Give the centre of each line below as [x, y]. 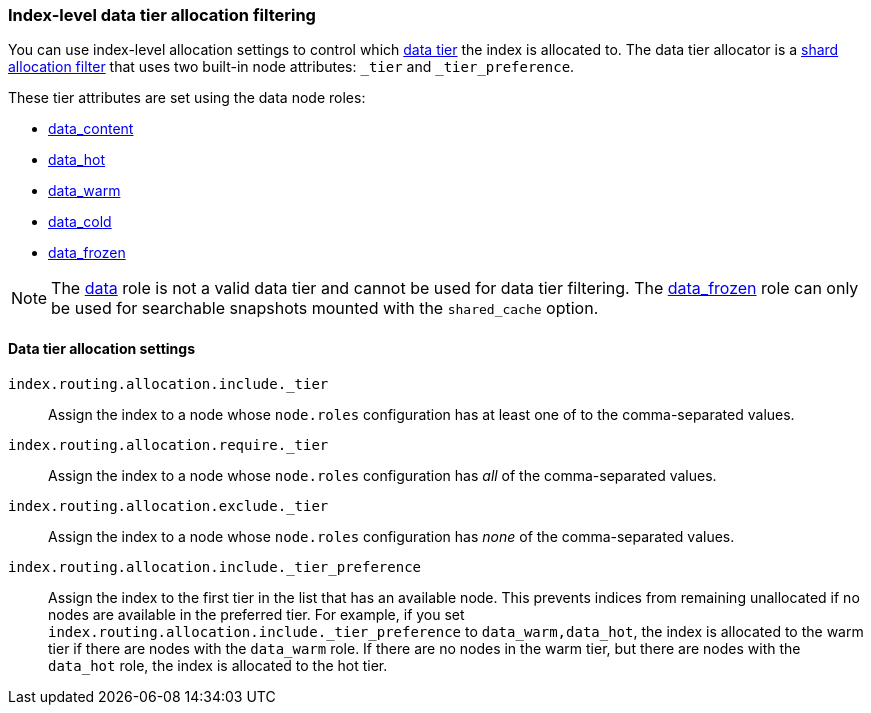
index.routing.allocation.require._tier [168, 444]
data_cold [80, 222]
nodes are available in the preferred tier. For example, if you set [256, 614]
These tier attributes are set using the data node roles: [187, 98]
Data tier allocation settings [101, 348]
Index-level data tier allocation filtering [162, 15]
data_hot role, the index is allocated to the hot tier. [218, 665]
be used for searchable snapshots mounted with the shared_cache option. [325, 308]
